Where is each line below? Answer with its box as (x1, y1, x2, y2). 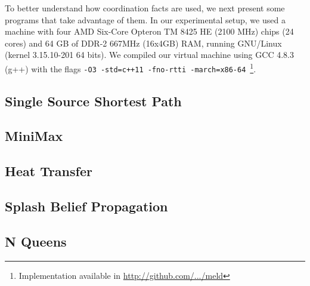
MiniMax (5, 127, 63, 145)
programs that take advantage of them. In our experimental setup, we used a (5, 13, 286, 26)
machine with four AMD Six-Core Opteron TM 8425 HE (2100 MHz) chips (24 (5, 25, 294, 38)
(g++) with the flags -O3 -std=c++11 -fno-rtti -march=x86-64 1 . (5, 60, 256, 75)
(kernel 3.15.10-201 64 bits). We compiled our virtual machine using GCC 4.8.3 (5, 48, 294, 61)
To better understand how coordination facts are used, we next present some (5, 2, 285, 14)
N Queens (5, 232, 67, 250)
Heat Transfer (5, 162, 92, 180)
